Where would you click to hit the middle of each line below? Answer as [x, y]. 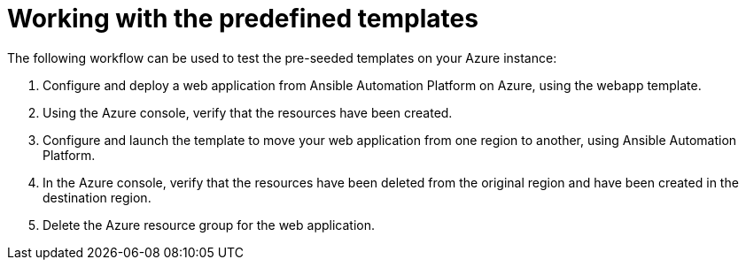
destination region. [97, 197]
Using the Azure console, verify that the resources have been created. [248, 112]
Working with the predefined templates [243, 19]
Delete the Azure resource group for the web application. [209, 225]
